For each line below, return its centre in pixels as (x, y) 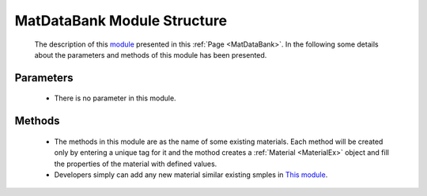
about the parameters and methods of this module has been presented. (151, 55)
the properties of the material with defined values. (136, 164)
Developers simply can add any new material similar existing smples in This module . (191, 175)
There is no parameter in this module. (115, 98)
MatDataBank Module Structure (121, 21)
